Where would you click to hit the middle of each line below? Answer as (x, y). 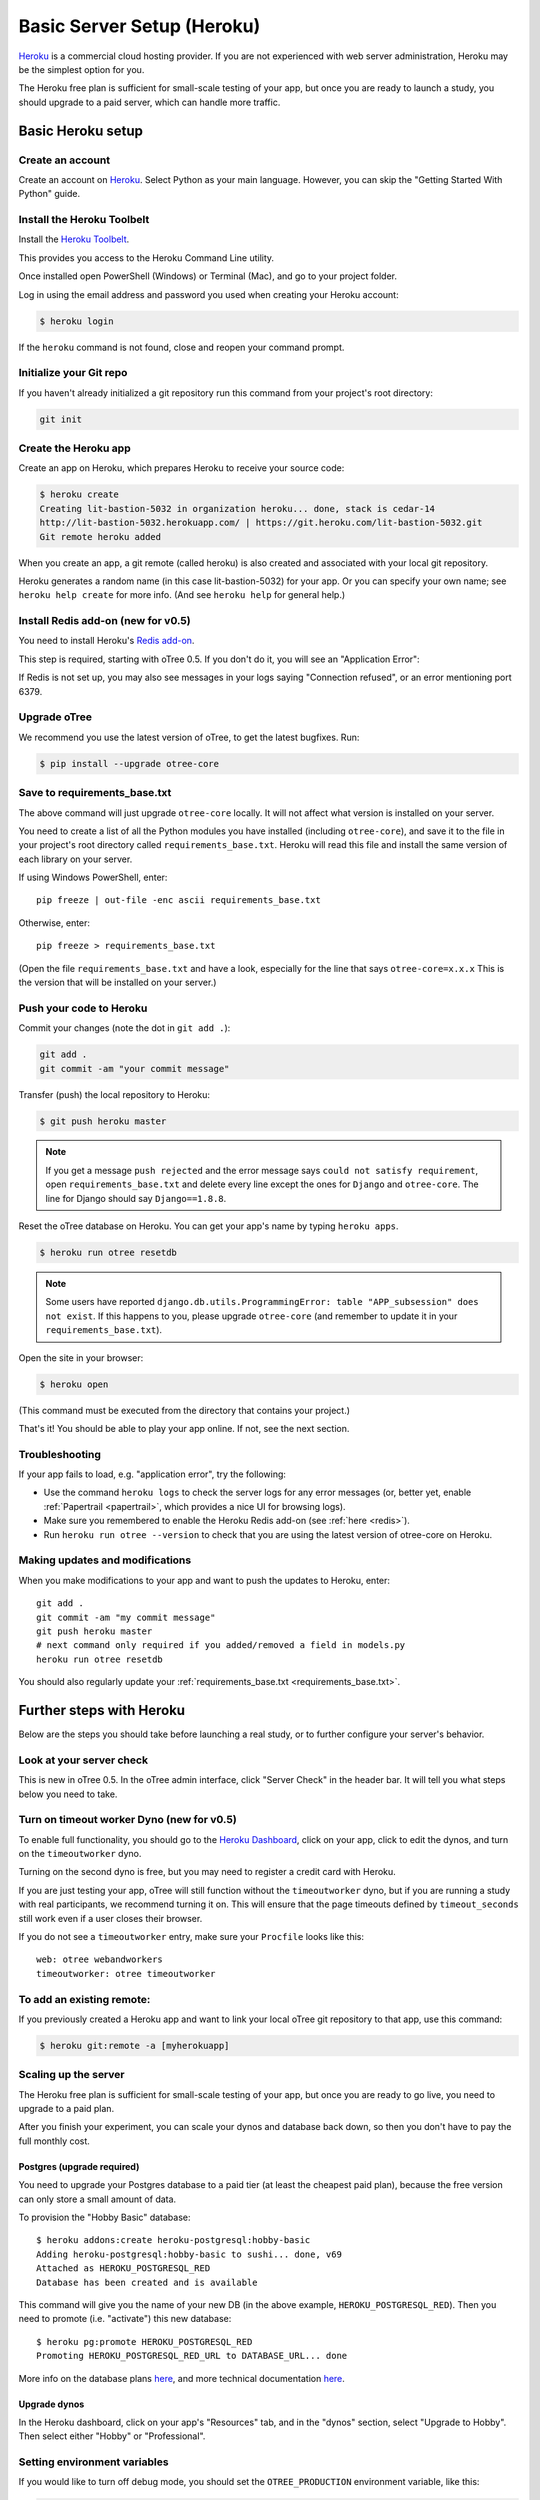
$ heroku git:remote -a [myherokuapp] (134, 2045)
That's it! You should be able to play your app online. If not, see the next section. (184, 1428)
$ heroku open (74, 1384)
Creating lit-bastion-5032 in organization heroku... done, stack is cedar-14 (237, 508)
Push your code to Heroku (83, 1008)
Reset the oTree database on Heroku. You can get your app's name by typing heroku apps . (208, 1226)
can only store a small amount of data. (97, 2199)
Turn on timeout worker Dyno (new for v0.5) (127, 1820)
